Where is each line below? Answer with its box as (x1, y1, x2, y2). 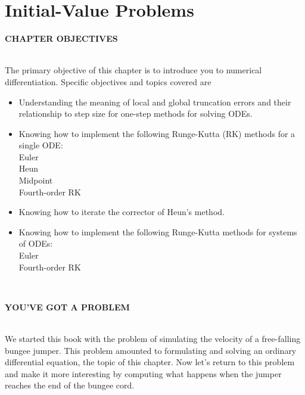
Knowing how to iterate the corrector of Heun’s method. (18, 206, 225, 218)
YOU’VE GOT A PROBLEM (5, 300, 130, 313)
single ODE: (18, 139, 63, 151)
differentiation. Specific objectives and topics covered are (5, 75, 211, 88)
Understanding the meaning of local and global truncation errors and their (18, 95, 291, 108)
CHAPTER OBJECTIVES (5, 32, 118, 45)
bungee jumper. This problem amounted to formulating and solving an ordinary (5, 344, 297, 356)
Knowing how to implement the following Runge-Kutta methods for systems (18, 225, 297, 238)
